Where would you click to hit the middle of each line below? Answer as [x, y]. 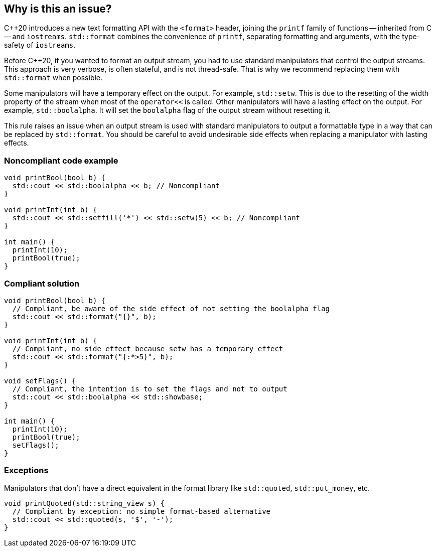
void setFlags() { [40, 381]
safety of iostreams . [40, 45]
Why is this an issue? [58, 9]
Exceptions [26, 470]
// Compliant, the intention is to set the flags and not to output [150, 389]
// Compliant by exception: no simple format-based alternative [141, 511]
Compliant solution [42, 283]
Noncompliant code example [61, 160]
